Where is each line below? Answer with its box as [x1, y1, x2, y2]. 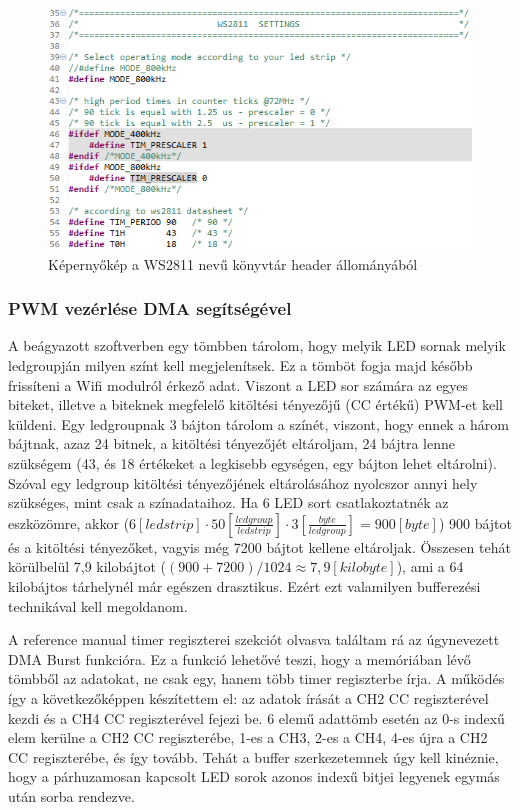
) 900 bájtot [438, 512, 513, 533]
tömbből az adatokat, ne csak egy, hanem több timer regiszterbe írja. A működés [8, 668, 505, 689]
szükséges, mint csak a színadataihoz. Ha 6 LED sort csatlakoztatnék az [8, 492, 449, 513]
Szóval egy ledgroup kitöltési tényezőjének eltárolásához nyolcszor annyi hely [8, 472, 478, 493]
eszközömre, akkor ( [8, 512, 130, 533]
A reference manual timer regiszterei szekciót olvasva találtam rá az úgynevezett [8, 629, 500, 650]
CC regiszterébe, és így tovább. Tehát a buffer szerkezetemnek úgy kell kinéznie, [8, 746, 499, 767]
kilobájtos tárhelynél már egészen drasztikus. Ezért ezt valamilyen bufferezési [8, 576, 481, 596]
